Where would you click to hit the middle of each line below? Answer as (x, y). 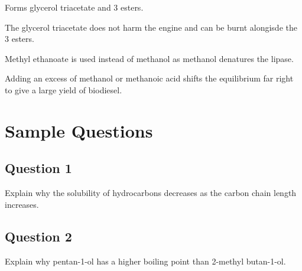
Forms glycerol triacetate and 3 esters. (74, 7)
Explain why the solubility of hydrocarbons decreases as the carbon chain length (151, 193)
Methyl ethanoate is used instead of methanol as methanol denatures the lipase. (149, 58)
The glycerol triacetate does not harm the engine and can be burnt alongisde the (151, 27)
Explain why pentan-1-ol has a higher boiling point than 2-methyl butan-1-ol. (145, 261)
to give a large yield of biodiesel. (64, 89)
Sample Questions (79, 130)
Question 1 (38, 168)
